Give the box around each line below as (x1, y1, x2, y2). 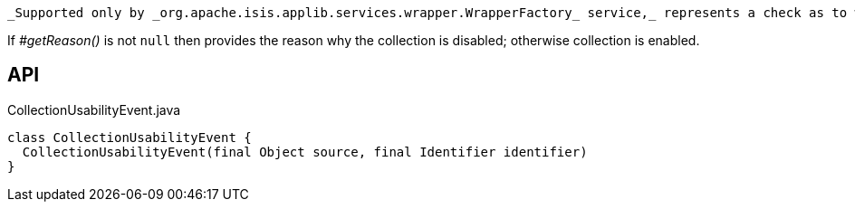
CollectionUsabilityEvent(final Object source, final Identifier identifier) (22, 144, 588, 159)
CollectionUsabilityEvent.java (7, 101, 181, 118)
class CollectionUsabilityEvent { (7, 129, 252, 145)
